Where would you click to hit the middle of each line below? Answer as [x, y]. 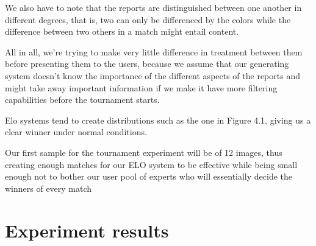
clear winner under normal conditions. [76, 132]
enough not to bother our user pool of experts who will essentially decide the [149, 176]
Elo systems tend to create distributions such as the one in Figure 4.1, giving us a [158, 120]
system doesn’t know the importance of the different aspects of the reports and [153, 75]
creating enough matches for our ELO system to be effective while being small [151, 164]
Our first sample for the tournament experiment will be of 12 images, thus [144, 152]
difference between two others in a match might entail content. [122, 31]
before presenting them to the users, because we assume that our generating [147, 64]
